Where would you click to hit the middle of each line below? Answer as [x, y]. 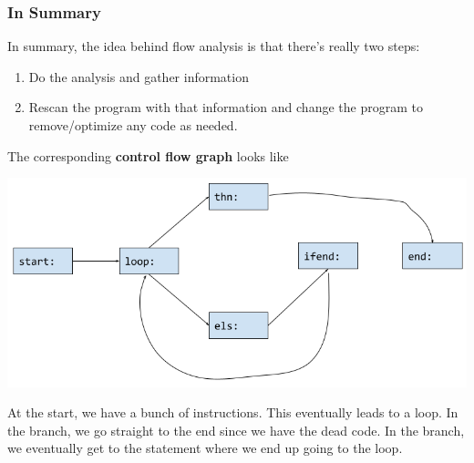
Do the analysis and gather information [139, 76]
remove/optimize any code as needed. [133, 125]
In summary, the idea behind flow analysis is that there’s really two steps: [214, 46]
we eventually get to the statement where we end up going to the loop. [205, 448]
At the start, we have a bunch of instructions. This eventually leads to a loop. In [233, 412]
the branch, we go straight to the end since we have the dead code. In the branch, [236, 430]
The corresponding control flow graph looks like [148, 155]
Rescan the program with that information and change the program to [226, 107]
